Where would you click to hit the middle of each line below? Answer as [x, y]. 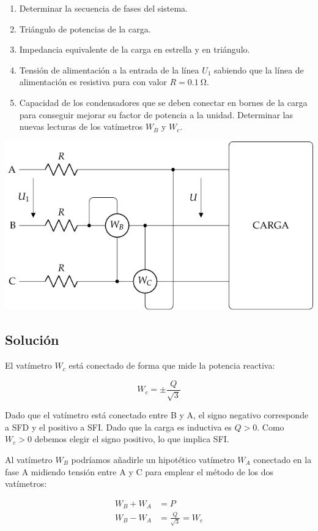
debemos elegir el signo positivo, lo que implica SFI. [132, 439]
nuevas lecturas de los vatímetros [81, 126]
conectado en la [283, 459]
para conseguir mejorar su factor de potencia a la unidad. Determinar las [156, 114]
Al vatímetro [29, 459]
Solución [32, 340]
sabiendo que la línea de [259, 70]
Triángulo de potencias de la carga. [85, 28]
